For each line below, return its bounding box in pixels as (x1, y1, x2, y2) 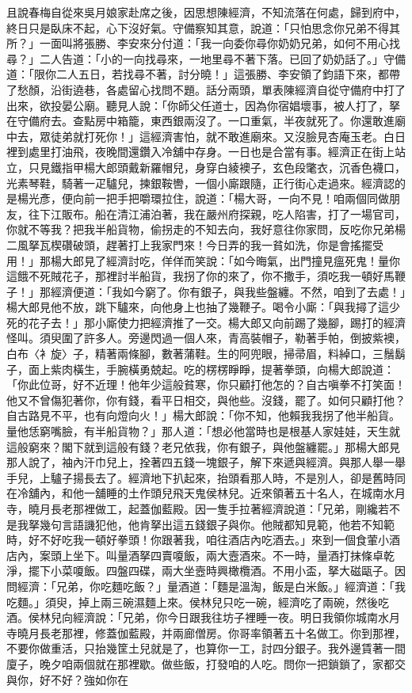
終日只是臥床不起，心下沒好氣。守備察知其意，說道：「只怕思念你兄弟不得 (6, 19, 389, 36)
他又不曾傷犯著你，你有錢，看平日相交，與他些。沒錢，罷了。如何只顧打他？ (6, 391, 406, 408)
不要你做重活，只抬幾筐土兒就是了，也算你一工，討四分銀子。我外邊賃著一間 (6, 640, 406, 657)
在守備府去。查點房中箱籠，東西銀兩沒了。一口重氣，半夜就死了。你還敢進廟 (6, 112, 406, 129)
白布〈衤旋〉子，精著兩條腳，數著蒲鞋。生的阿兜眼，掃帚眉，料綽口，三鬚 (6, 345, 395, 362)
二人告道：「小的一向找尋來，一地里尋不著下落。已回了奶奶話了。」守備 (39, 50, 406, 67)
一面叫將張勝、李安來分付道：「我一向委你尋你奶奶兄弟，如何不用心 (39, 35, 389, 51)
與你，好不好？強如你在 (6, 671, 128, 687)
